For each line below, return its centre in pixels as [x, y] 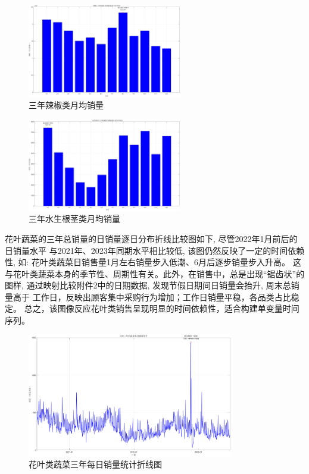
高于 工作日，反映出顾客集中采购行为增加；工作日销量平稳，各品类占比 [152, 296]
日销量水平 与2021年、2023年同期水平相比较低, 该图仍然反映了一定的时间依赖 [155, 250]
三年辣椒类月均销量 [66, 105]
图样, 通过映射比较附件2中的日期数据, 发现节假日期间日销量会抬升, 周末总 [148, 285]
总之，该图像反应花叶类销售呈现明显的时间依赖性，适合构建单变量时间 [162, 308]
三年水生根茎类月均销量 [74, 219]
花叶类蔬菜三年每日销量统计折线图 [95, 464]
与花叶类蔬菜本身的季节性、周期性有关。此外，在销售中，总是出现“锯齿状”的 [155, 273]
